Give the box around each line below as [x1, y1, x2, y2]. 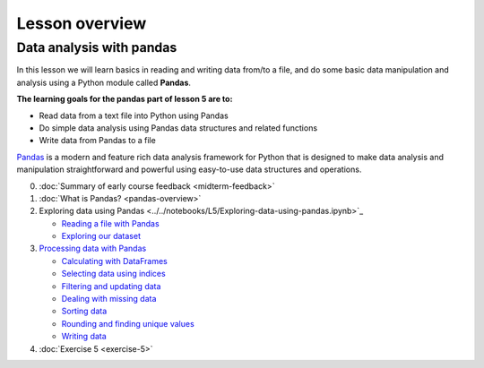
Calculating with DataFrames [61, 255, 168, 266]
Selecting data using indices [61, 269, 166, 279]
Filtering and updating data [61, 280, 161, 291]
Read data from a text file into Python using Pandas [39, 110, 229, 121]
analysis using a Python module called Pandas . [16, 77, 192, 88]
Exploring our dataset [61, 231, 141, 242]
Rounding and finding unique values [61, 318, 194, 329]
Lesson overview [16, 13, 147, 33]
